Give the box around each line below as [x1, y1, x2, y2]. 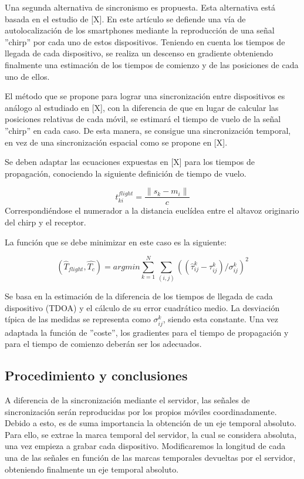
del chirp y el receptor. [5, 215, 86, 228]
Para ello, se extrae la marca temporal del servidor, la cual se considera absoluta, [5, 428, 297, 440]
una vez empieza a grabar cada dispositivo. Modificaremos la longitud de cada [5, 440, 286, 452]
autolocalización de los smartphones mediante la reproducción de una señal [5, 24, 275, 36]
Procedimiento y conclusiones [5, 366, 188, 384]
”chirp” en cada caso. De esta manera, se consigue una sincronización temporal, [5, 124, 291, 136]
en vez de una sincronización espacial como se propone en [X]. [5, 136, 228, 148]
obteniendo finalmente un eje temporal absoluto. [5, 463, 179, 475]
